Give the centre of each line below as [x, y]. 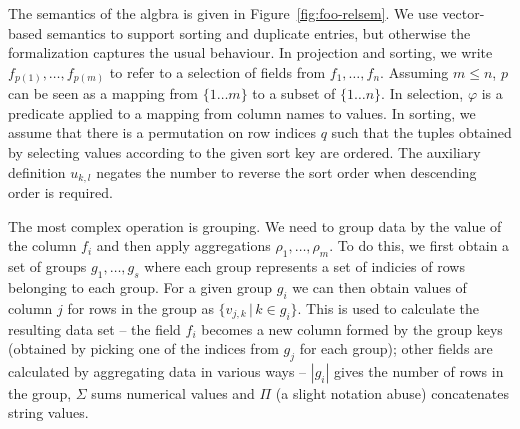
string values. [48, 412]
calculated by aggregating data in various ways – [157, 370]
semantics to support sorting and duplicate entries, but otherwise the [258, 32]
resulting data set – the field [94, 328]
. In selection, [422, 93]
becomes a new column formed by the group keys [352, 328]
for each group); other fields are [396, 348]
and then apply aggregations [183, 245]
